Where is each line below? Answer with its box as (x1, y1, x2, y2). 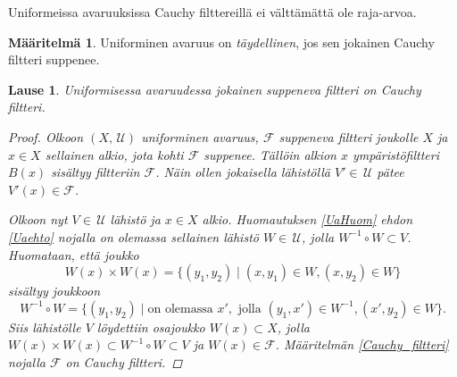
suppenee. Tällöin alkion (204, 145, 337, 163)
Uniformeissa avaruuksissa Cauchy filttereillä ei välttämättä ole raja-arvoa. (8, 3, 417, 21)
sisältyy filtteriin (51, 163, 140, 181)
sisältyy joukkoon (8, 281, 101, 300)
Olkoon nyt (8, 210, 68, 229)
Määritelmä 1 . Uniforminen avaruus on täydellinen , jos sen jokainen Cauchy (8, 32, 435, 51)
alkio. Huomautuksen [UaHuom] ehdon (202, 210, 413, 229)
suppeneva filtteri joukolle (278, 127, 419, 146)
